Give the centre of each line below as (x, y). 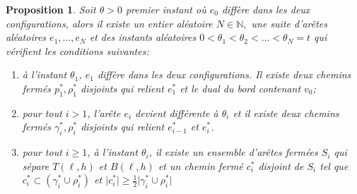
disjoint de (281, 165)
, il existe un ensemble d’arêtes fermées (233, 152)
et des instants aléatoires (143, 37)
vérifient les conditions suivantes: (77, 50)
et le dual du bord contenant (240, 88)
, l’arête (104, 113)
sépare (36, 165)
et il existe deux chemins (286, 113)
